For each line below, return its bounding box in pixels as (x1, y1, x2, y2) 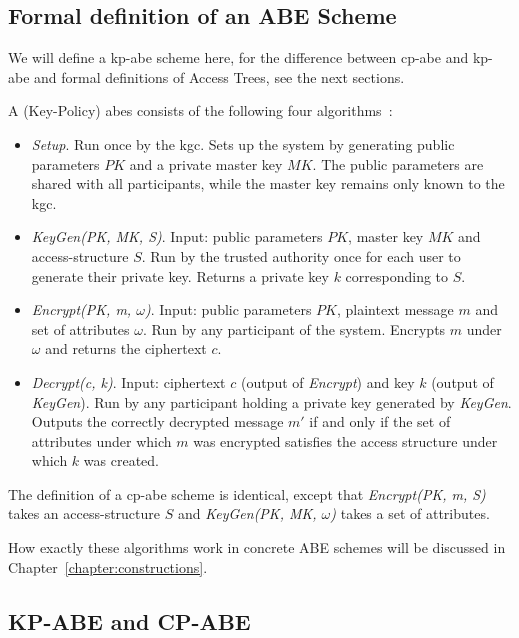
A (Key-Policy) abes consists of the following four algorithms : (8, 100, 393, 121)
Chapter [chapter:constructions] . (8, 556, 208, 577)
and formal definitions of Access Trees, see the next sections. (34, 66, 405, 87)
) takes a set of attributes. (330, 503, 490, 524)
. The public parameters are (312, 153, 484, 174)
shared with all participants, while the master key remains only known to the (31, 173, 505, 194)
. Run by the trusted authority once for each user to (141, 245, 461, 266)
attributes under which (31, 430, 172, 451)
